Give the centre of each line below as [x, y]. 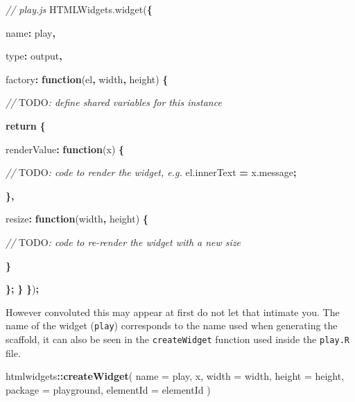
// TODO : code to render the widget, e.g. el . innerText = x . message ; [151, 172]
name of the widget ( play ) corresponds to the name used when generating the [172, 325]
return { [26, 125]
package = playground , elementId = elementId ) [108, 389]
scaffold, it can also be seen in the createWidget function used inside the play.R [177, 339]
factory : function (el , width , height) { [87, 79]
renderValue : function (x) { [65, 149]
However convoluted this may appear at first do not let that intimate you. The [173, 312]
